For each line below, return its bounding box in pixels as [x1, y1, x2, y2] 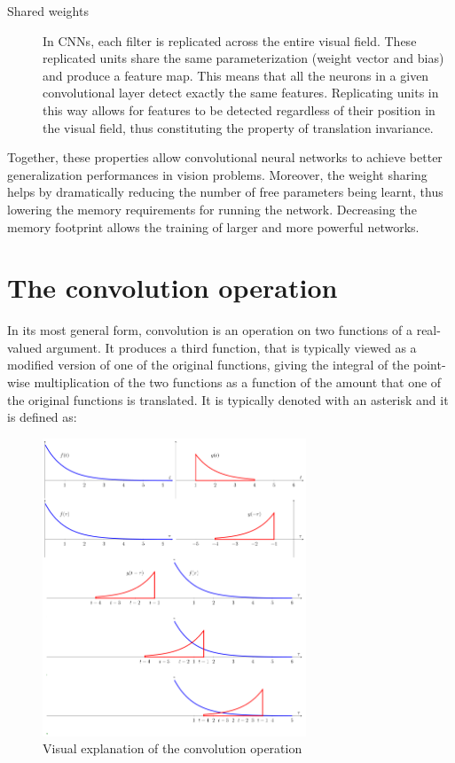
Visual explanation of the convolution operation [43, 739, 302, 758]
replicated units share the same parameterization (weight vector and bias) [43, 49, 444, 67]
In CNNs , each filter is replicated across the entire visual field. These [43, 31, 417, 50]
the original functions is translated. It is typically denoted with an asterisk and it [7, 390, 449, 409]
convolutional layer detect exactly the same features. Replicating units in [43, 83, 439, 102]
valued [7, 338, 43, 356]
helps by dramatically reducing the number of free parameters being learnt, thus [7, 183, 443, 201]
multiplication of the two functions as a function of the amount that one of [34, 373, 442, 392]
